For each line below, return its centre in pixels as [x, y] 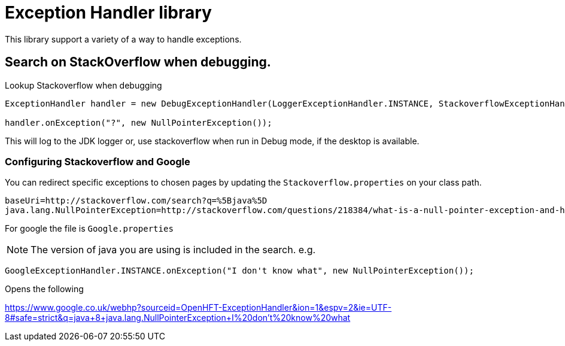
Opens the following [44, 289]
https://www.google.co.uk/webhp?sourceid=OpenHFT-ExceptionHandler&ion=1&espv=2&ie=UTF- [198, 308]
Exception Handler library [108, 13]
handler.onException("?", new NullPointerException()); [139, 122]
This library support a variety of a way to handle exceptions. [123, 39]
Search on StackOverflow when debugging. [138, 62]
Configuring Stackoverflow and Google [98, 161]
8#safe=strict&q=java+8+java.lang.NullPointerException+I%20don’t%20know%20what [178, 318]
